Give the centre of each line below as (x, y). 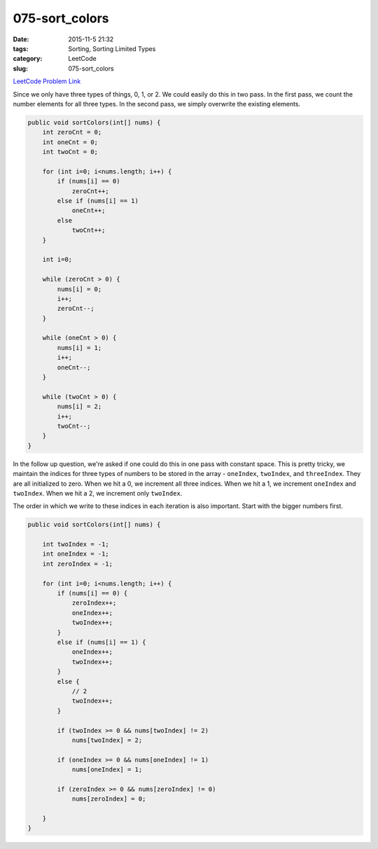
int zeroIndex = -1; (78, 564)
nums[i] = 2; (79, 407)
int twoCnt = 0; (70, 152)
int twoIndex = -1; (76, 545)
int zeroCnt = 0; (72, 132)
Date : (21, 39)
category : (28, 59)
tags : (21, 48)
